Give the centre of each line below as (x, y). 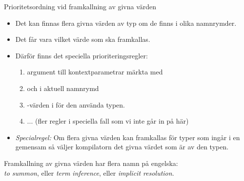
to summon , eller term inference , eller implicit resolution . (89, 172)
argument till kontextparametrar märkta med (95, 72)
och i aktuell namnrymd (63, 88)
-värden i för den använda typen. (76, 104)
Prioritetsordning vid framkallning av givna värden (80, 6)
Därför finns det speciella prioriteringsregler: (81, 55)
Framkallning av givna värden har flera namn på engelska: (91, 163)
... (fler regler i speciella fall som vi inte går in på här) (108, 121)
